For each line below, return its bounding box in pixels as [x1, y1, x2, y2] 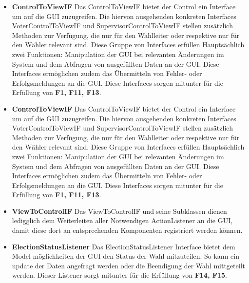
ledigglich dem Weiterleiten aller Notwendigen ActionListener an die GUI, [12, 215, 233, 226]
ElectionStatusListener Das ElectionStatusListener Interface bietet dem [12, 241, 235, 251]
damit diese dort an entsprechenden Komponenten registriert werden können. [12, 225, 243, 235]
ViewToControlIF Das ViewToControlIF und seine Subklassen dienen [12, 206, 227, 216]
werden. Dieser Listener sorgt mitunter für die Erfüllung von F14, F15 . [12, 270, 227, 280]
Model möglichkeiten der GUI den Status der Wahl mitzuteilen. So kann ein [12, 251, 239, 261]
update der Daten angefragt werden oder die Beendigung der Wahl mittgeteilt [12, 260, 245, 270]
